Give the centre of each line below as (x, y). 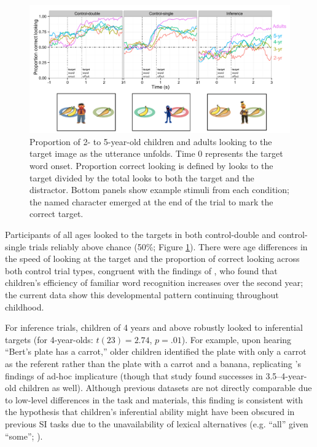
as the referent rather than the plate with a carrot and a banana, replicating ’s (153, 363)
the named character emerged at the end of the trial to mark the (151, 201)
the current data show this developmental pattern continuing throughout (142, 294)
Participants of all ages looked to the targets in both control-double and (140, 235)
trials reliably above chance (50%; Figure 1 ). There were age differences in (168, 246)
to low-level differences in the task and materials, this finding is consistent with (154, 399)
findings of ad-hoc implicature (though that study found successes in (134, 375)
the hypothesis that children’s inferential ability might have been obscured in (150, 412)
